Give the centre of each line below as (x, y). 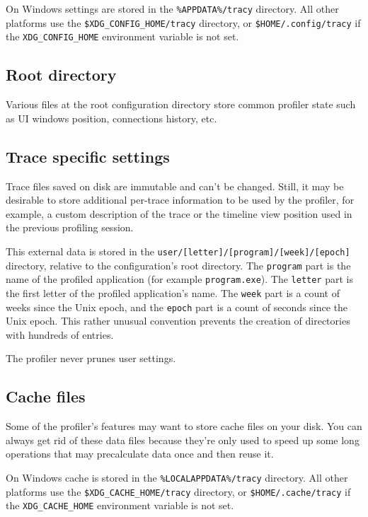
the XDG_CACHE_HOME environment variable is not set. (120, 505)
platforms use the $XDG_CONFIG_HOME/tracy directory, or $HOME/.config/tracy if (183, 22)
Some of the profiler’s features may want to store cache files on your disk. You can (184, 426)
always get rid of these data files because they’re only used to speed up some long (183, 440)
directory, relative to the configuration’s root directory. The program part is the (178, 265)
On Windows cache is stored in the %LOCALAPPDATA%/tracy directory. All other (177, 477)
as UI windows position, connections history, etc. (111, 118)
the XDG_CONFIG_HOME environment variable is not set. (122, 36)
